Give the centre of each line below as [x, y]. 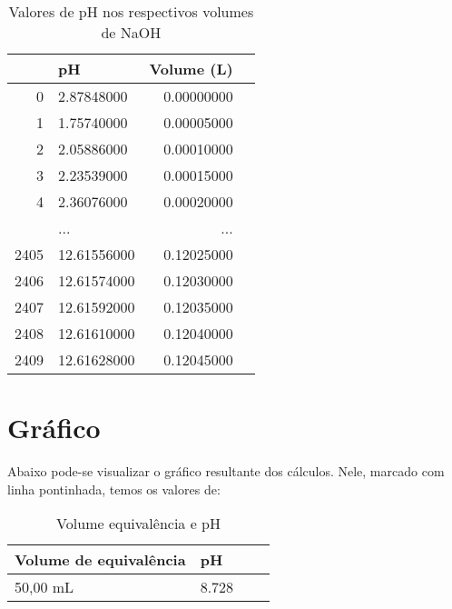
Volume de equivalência [100, 560]
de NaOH [131, 32]
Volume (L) [191, 69]
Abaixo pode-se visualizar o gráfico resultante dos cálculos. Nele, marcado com [226, 471]
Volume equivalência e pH [138, 524]
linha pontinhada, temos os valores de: [114, 489]
